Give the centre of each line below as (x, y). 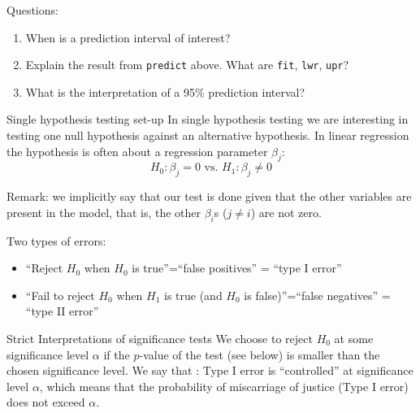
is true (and (193, 295)
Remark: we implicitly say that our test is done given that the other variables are (209, 196)
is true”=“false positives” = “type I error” (237, 268)
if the (117, 354)
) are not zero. (286, 212)
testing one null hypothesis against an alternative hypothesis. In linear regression (208, 135)
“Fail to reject (60, 295)
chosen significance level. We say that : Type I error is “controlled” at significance (210, 370)
